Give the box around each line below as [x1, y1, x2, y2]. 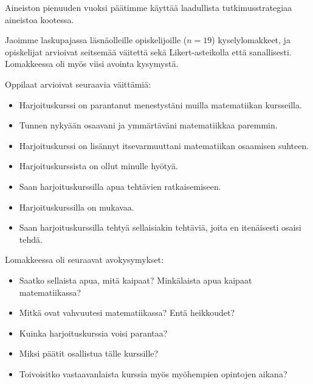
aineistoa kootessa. [5, 13, 74, 26]
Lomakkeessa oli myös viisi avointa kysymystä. [5, 57, 179, 70]
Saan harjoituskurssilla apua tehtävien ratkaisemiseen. [19, 180, 221, 192]
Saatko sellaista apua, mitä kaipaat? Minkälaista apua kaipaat [19, 273, 252, 286]
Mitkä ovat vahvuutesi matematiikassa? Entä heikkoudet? [19, 306, 235, 319]
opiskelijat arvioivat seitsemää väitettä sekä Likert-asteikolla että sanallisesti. [5, 45, 292, 58]
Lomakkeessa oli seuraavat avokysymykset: [5, 253, 164, 266]
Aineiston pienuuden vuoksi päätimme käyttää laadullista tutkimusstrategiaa [5, 1, 292, 13]
